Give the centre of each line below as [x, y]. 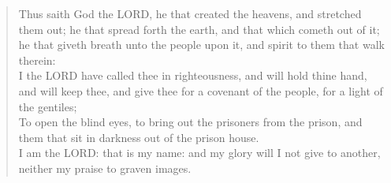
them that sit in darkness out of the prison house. [139, 137]
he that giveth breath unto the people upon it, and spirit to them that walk [201, 45]
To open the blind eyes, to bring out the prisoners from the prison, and [190, 122]
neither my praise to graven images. [105, 168]
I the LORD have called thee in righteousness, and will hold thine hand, [193, 75]
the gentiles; [48, 106]
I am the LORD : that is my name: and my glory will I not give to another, [199, 153]
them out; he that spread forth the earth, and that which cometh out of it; [199, 29]
